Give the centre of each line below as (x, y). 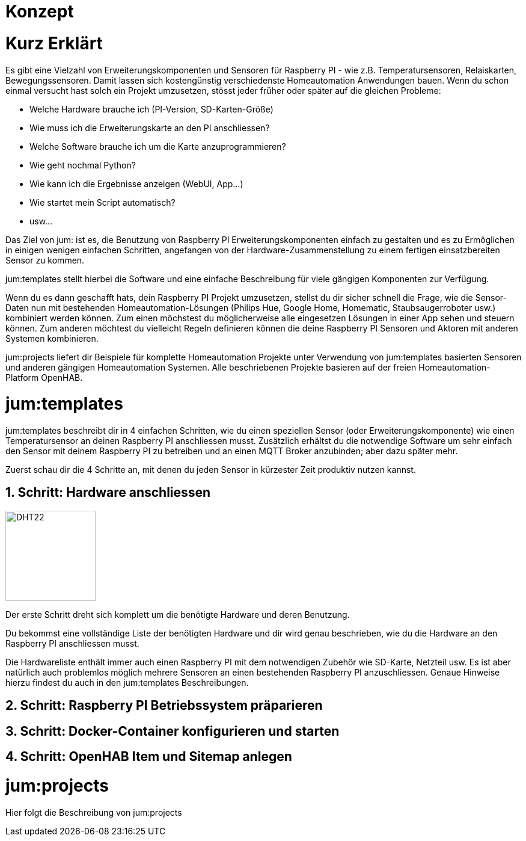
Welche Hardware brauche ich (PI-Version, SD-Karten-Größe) (151, 109)
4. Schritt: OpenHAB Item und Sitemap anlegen (149, 757)
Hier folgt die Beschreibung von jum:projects (94, 812)
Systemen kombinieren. (52, 338)
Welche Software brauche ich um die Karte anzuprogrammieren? (158, 146)
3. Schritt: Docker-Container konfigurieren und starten (173, 731)
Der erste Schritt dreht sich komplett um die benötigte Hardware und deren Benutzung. (178, 614)
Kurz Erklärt (54, 43)
